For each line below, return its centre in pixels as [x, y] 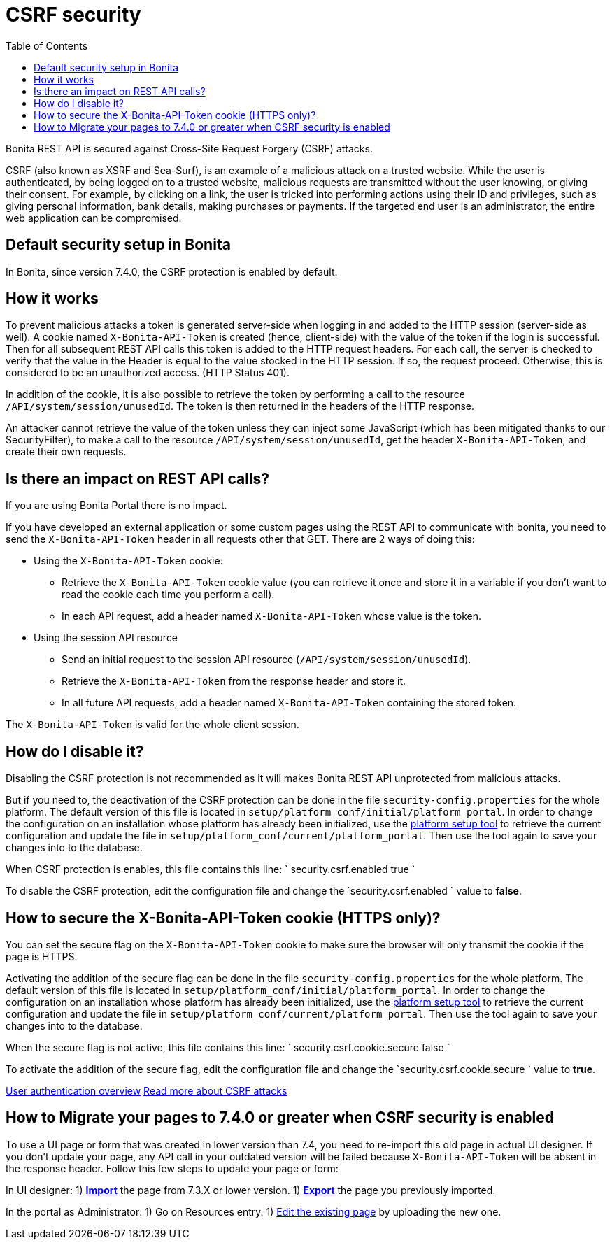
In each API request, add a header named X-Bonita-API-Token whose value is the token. [272, 616]
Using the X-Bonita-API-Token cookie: [128, 561]
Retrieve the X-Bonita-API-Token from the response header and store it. [234, 681]
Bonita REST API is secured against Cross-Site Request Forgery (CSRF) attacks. [189, 148]
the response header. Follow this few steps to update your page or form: [172, 1168]
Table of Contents [47, 45]
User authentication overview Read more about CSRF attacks [147, 1090]
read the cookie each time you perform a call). [168, 595]
